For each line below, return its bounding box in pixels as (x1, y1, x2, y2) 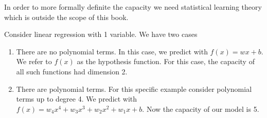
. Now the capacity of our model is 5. (142, 103, 259, 114)
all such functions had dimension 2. (16, 66, 128, 76)
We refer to (16, 56, 52, 67)
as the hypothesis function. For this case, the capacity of (77, 56, 255, 67)
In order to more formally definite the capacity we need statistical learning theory (4, 2, 262, 12)
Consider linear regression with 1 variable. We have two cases (4, 29, 198, 40)
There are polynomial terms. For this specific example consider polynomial (16, 83, 252, 94)
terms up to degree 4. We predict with (16, 93, 137, 104)
